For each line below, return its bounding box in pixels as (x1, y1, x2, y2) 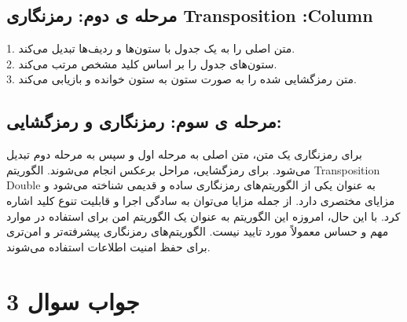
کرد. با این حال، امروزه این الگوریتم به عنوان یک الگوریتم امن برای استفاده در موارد (6, 207, 401, 224)
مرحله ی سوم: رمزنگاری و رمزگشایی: (6, 109, 282, 134)
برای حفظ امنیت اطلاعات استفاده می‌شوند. (6, 238, 211, 254)
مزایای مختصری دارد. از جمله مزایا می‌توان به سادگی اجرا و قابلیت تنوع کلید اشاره (6, 192, 395, 208)
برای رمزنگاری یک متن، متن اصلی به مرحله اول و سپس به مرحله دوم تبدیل (6, 146, 362, 163)
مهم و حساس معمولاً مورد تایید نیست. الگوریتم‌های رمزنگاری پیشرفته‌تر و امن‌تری (6, 223, 389, 240)
